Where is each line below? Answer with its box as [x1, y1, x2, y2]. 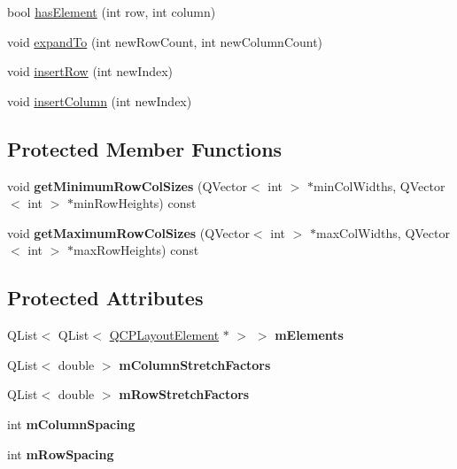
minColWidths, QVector [314, 176, 445, 195]
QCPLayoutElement [109, 326, 220, 344]
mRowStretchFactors [119, 385, 250, 404]
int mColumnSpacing [7, 414, 136, 433]
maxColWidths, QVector [315, 223, 450, 242]
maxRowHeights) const [74, 241, 199, 259]
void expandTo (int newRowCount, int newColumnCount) [7, 32, 323, 50]
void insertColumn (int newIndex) [7, 91, 192, 110]
